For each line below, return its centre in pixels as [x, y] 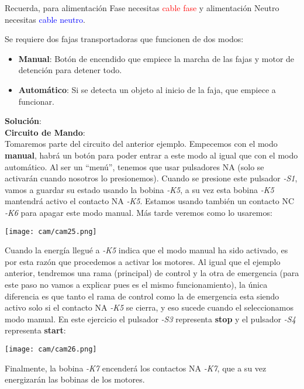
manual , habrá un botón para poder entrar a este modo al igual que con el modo [151, 155]
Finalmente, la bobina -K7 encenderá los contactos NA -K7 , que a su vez [136, 368]
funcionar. [36, 101]
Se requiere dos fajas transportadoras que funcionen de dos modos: [124, 39]
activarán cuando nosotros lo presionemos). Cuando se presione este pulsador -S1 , [151, 178]
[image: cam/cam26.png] [51, 349]
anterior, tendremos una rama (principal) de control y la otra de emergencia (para [152, 273]
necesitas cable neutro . [45, 19]
